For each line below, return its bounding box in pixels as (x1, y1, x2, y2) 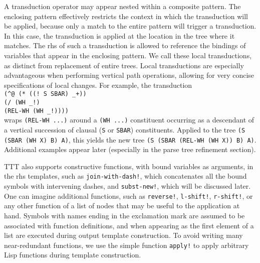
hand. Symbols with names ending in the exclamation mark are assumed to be (4, 210, 245, 221)
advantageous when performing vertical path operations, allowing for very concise (4, 70, 254, 80)
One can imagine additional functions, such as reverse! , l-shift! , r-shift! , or (4, 190, 253, 201)
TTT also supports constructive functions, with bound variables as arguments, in (4, 161, 253, 171)
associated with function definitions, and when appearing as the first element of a (4, 220, 254, 230)
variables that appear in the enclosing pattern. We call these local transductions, (4, 50, 252, 60)
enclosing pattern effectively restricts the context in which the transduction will (4, 11, 248, 21)
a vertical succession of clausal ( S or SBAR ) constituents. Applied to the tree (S (4, 124, 245, 135)
